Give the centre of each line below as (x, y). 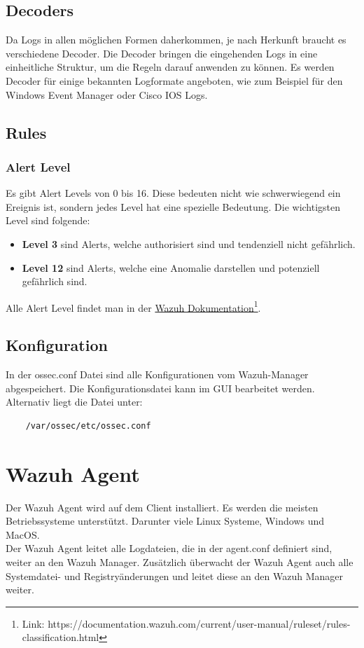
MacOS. (23, 534)
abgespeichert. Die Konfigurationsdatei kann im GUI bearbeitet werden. (160, 388)
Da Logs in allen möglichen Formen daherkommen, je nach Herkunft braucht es (176, 40)
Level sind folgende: (48, 220)
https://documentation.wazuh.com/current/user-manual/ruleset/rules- (199, 623)
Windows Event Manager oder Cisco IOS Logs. (107, 94)
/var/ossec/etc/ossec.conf (88, 426)
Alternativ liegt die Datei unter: (74, 402)
